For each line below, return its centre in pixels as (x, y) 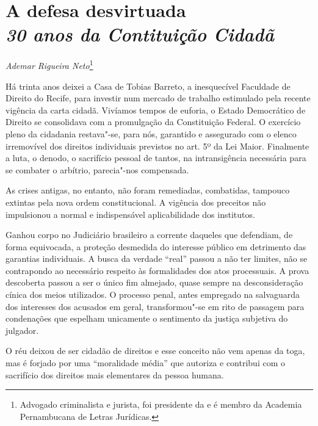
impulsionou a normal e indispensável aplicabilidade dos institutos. (130, 214)
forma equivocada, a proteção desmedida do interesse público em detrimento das (156, 246)
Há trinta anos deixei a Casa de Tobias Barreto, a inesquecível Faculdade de (148, 86)
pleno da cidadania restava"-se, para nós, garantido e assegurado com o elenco (151, 133)
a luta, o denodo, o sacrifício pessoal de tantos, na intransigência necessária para (156, 158)
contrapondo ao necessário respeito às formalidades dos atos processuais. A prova (157, 270)
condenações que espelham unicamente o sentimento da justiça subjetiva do (147, 318)
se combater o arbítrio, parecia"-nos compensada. (97, 169)
